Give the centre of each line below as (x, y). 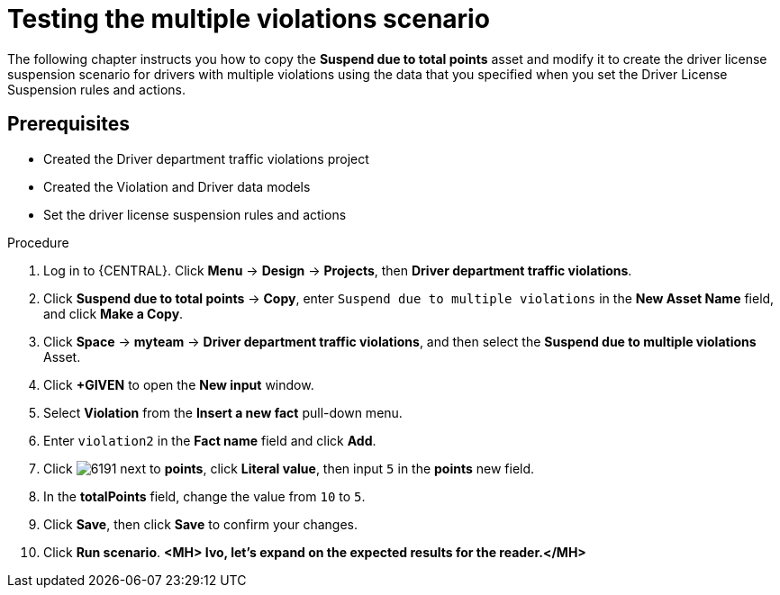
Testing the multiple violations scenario (249, 19)
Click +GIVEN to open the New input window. (179, 384)
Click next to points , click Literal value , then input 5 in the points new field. (289, 468)
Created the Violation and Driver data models (177, 186)
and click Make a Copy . (113, 313)
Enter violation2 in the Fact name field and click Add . (210, 440)
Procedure (38, 242)
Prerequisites (68, 124)
